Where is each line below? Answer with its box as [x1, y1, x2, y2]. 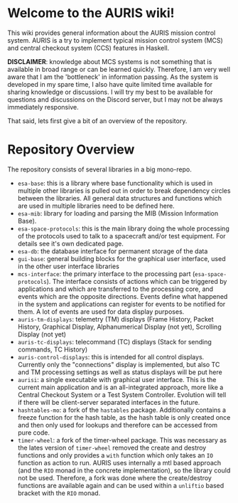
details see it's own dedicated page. [17, 239, 124, 248]
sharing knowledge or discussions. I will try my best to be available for [7, 88, 213, 96]
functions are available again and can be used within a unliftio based [17, 481, 225, 489]
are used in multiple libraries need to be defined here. [17, 201, 175, 210]
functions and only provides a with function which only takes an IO [17, 450, 213, 460]
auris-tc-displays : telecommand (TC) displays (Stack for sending [17, 337, 212, 346]
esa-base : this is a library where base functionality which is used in [17, 179, 213, 187]
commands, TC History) [17, 345, 88, 354]
